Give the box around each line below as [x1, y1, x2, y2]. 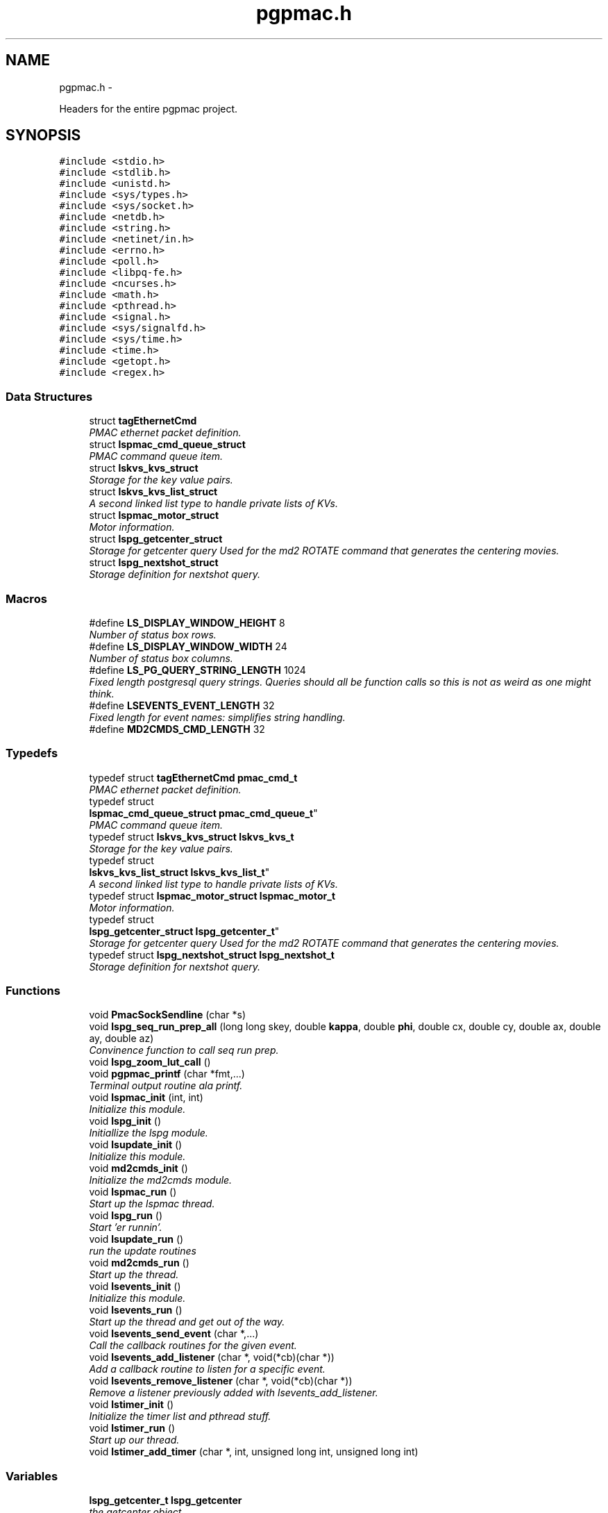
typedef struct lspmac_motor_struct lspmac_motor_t [89, 889, 336, 902]
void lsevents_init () [89, 1280, 181, 1293]
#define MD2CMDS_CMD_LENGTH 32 [89, 722, 265, 735]
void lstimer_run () [89, 1422, 176, 1435]
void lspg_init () [89, 1115, 162, 1127]
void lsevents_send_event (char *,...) [89, 1328, 259, 1340]
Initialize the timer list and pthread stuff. [89, 1410, 271, 1423]
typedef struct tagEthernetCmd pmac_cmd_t [89, 771, 298, 784]
